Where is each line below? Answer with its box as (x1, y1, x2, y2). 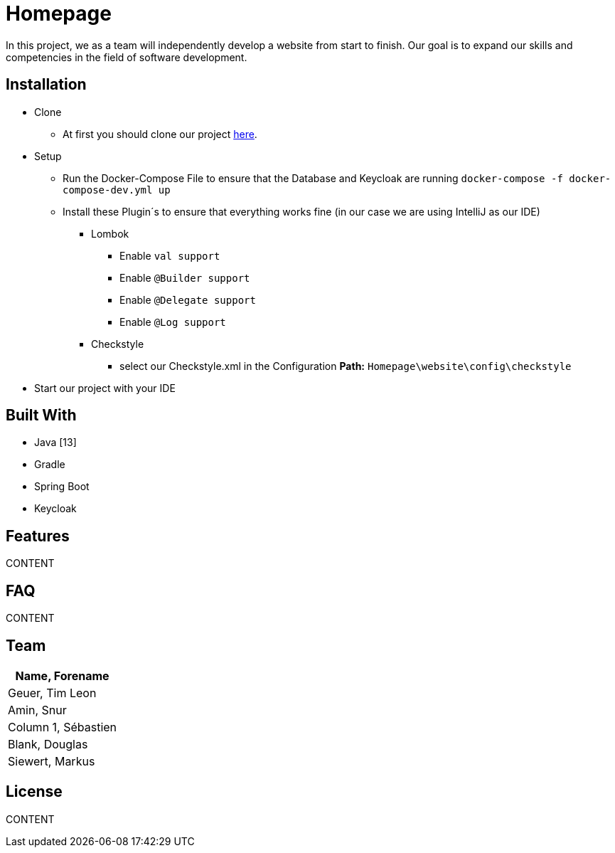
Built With (6, 406, 77, 425)
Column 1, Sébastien (8, 719, 117, 734)
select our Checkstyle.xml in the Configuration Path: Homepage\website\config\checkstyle (119, 359, 572, 372)
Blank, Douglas (8, 736, 88, 751)
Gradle (34, 458, 65, 471)
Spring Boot (34, 480, 90, 493)
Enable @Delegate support (119, 293, 256, 306)
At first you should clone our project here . (63, 127, 257, 140)
